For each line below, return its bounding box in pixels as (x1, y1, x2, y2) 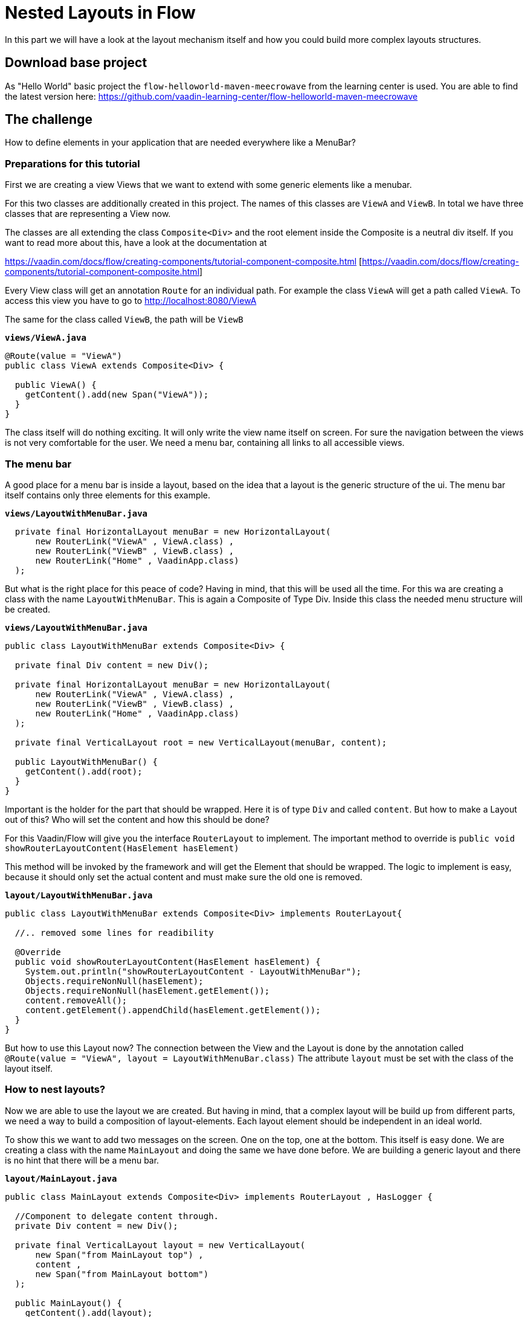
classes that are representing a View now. (5, 208, 171, 219)
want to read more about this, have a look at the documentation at (5, 237, 267, 248)
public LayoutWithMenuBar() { (14, 756, 158, 767)
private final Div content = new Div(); (14, 660, 209, 670)
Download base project (5, 55, 147, 71)
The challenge (5, 112, 92, 127)
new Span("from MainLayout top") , (35, 1249, 204, 1260)
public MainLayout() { (14, 1298, 122, 1308)
